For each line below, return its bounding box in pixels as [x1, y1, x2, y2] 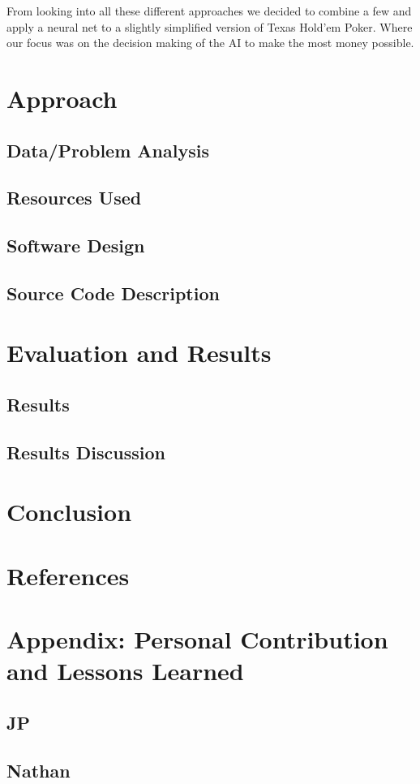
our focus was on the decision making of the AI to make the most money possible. [6, 34, 414, 51]
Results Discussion [6, 439, 165, 464]
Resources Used [6, 185, 142, 210]
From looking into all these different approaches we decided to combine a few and [6, 2, 412, 19]
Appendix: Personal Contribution [6, 622, 388, 656]
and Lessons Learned [6, 654, 244, 687]
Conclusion [6, 495, 132, 528]
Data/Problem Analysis [6, 137, 209, 162]
